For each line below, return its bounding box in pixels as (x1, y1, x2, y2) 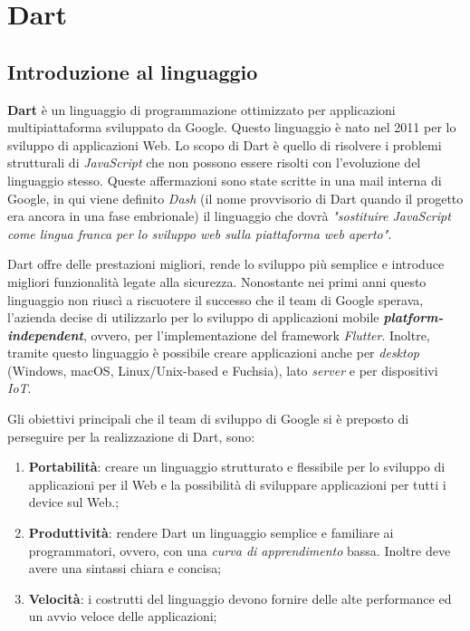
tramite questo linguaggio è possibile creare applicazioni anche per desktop (7, 343, 419, 362)
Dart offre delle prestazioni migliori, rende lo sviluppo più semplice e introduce (7, 254, 445, 273)
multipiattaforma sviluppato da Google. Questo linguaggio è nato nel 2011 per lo (7, 118, 456, 137)
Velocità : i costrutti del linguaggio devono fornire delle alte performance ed (28, 588, 452, 607)
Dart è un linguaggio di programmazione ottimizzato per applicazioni (7, 100, 396, 119)
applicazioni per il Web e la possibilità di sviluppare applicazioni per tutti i (28, 474, 446, 493)
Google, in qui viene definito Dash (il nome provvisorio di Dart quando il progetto (7, 188, 464, 207)
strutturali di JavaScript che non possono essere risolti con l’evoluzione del (7, 153, 421, 172)
